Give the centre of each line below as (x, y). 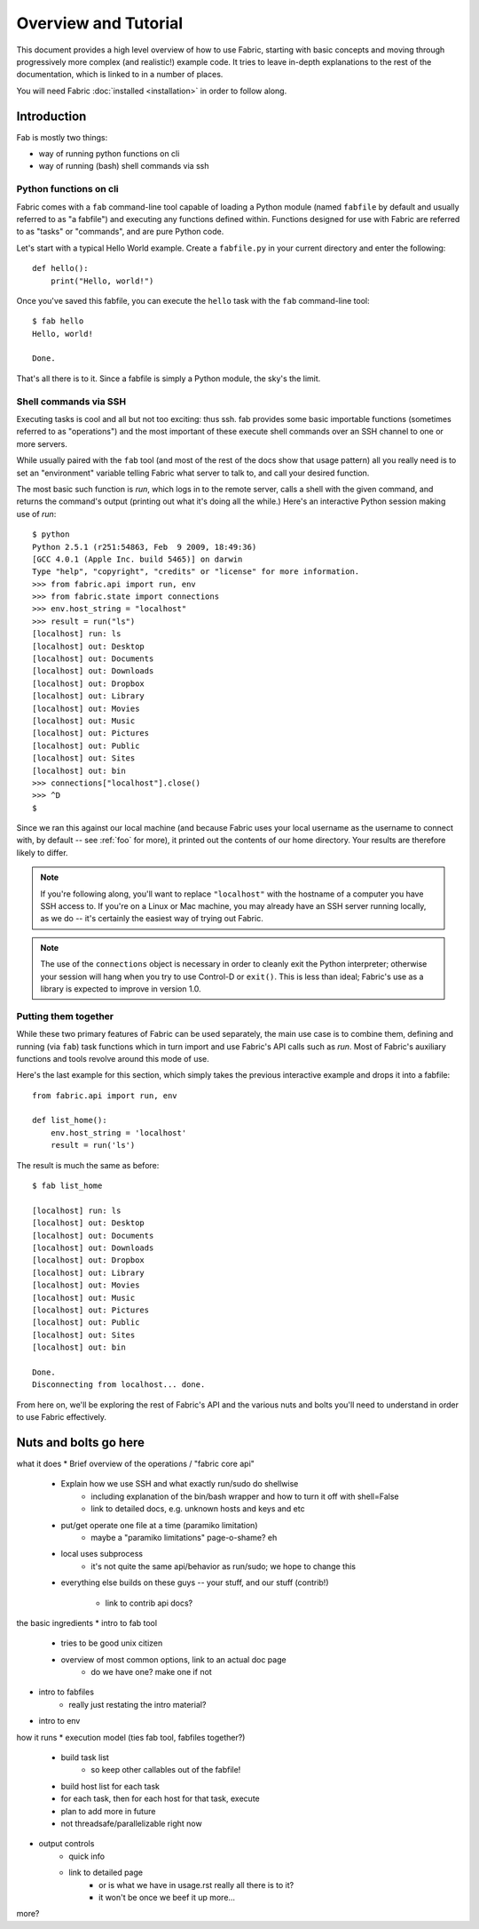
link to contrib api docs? (149, 1603)
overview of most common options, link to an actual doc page (174, 1659)
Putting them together (65, 1016)
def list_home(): (70, 1120)
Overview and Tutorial (100, 23)
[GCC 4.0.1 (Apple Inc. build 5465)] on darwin (137, 559)
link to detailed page (106, 1873)
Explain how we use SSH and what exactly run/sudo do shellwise (180, 1484)
